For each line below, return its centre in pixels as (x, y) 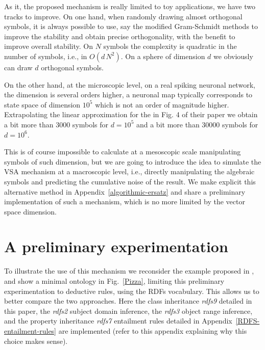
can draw (18, 67)
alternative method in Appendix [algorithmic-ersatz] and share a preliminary (125, 191)
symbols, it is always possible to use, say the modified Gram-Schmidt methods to (131, 26)
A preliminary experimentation (116, 246)
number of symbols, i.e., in (46, 56)
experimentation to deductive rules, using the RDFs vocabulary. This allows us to (132, 291)
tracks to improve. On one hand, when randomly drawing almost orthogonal (123, 16)
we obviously (233, 56)
